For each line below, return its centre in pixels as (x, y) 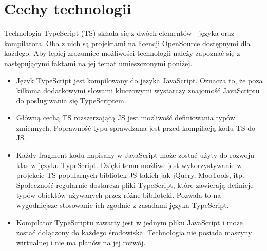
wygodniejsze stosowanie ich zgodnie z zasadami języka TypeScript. (122, 205)
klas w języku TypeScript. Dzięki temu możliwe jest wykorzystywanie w (129, 165)
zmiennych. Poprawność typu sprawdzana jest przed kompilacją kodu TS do (136, 127)
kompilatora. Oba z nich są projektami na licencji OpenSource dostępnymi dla (127, 43)
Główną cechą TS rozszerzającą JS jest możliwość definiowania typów (126, 118)
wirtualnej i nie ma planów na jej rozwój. (81, 242)
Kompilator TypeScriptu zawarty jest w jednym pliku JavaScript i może (129, 222)
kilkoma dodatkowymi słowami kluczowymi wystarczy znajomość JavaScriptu (138, 90)
